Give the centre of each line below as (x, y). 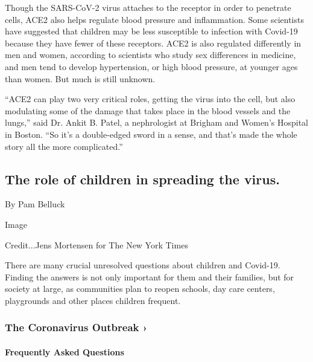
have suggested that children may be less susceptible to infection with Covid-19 (151, 31)
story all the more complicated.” (64, 146)
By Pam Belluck (35, 204)
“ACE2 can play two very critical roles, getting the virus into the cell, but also (150, 99)
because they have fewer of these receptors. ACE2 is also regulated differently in (153, 43)
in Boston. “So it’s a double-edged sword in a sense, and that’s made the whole (151, 134)
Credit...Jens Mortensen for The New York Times (96, 244)
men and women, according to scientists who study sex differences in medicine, (150, 55)
